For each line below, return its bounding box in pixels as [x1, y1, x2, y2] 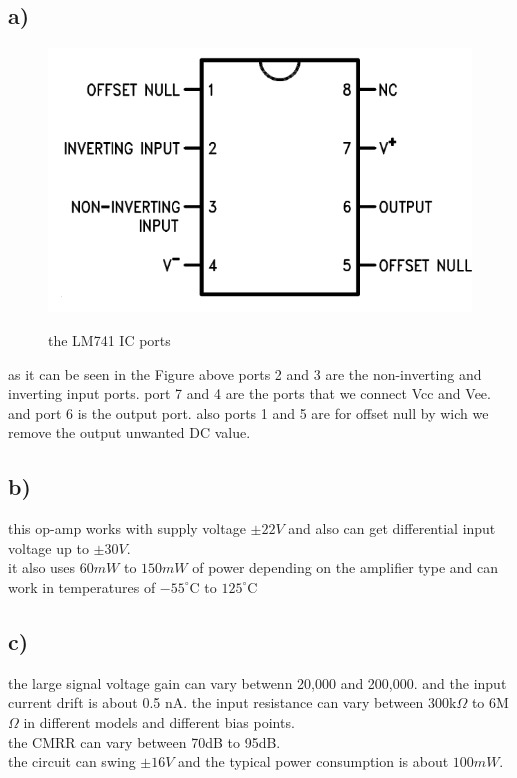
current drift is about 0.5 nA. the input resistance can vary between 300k [8, 692, 457, 713]
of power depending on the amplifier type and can [192, 557, 499, 578]
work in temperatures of [8, 576, 156, 597]
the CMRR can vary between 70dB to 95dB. [8, 731, 281, 752]
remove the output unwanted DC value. [8, 422, 251, 443]
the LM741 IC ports [48, 330, 171, 351]
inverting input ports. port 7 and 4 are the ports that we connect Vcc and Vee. [8, 383, 491, 404]
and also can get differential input [288, 518, 496, 539]
